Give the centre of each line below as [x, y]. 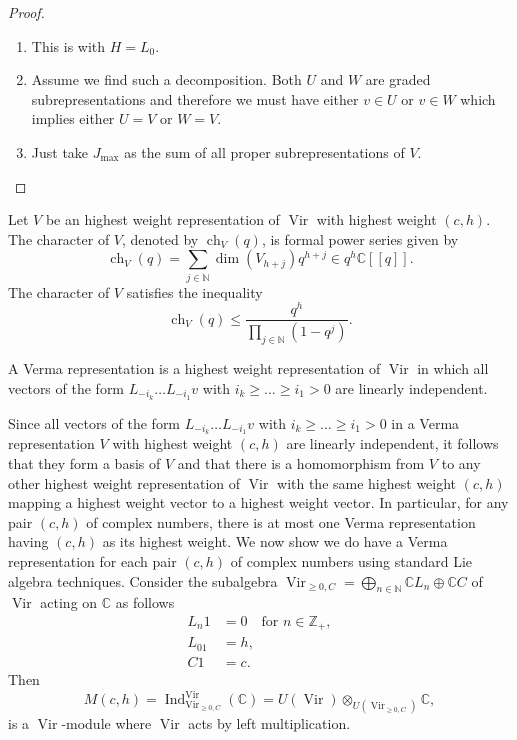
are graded [398, 79]
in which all [453, 368]
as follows [145, 602]
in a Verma [425, 422]
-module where [106, 723]
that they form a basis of [84, 462]
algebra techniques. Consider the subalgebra [143, 580]
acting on [69, 602]
